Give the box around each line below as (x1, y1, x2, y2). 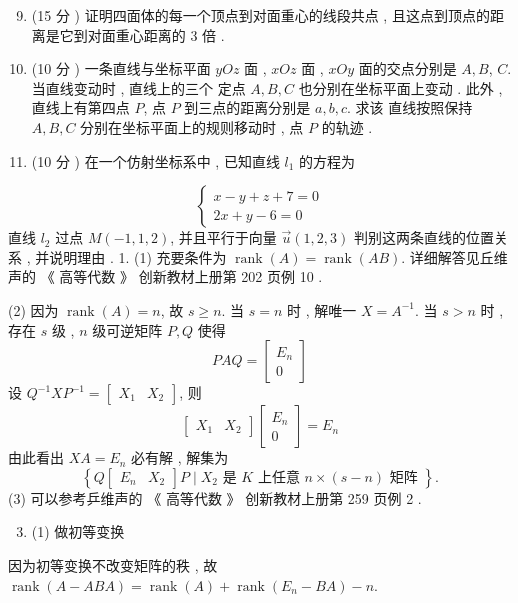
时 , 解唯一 (287, 299, 357, 320)
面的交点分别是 (358, 58, 457, 79)
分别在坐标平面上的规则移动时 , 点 (80, 116, 304, 137)
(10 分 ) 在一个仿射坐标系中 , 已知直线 (31, 150, 280, 171)
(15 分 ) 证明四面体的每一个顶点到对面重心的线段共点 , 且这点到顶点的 (31, 5, 490, 25)
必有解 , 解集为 (131, 447, 229, 468)
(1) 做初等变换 (31, 521, 125, 542)
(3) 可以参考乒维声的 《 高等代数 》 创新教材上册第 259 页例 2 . (8, 487, 422, 508)
